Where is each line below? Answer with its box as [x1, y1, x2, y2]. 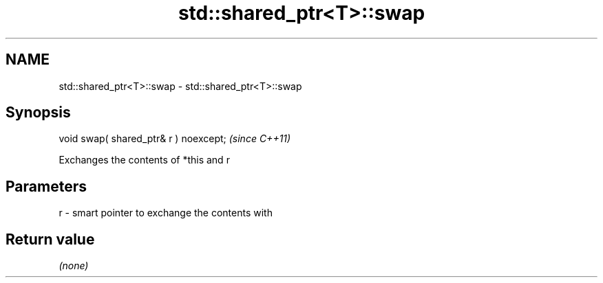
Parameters [6, 177, 87, 195]
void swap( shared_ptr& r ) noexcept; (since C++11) [59, 133, 291, 145]
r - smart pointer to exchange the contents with [59, 207, 273, 219]
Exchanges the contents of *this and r [59, 154, 230, 166]
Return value [6, 230, 95, 248]
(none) [59, 260, 89, 272]
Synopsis [6, 104, 71, 122]
